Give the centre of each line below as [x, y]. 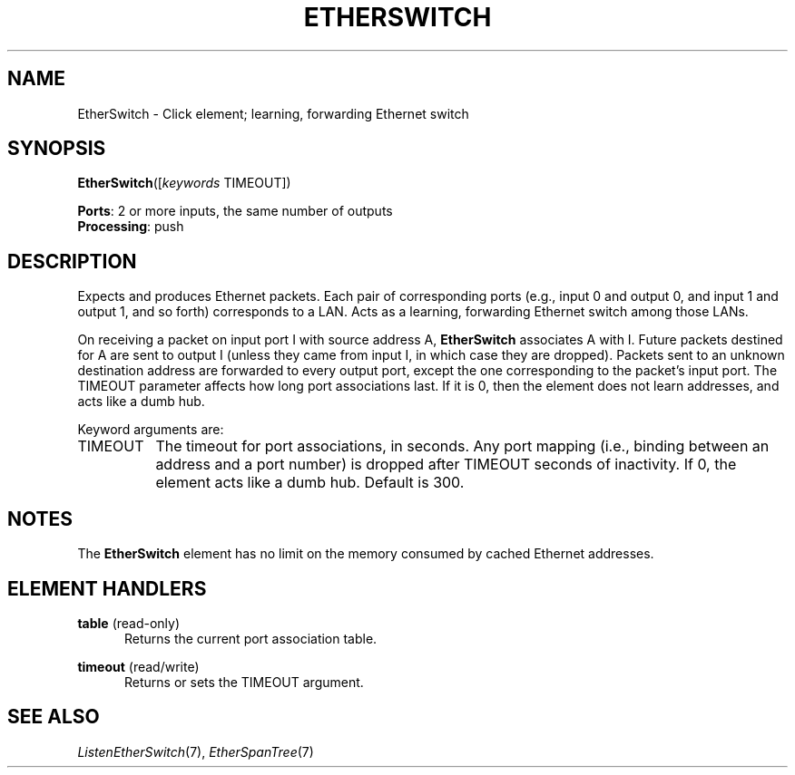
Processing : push [131, 227]
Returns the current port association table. [251, 638]
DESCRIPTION [72, 261]
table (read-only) [129, 623]
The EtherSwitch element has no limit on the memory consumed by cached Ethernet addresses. [366, 554]
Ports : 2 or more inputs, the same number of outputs [235, 211]
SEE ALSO [54, 717]
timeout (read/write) [138, 666]
